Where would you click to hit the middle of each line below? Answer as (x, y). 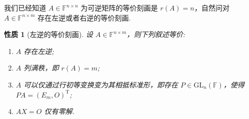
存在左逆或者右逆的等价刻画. (84, 17)
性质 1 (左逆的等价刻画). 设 (49, 34)
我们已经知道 (25, 7)
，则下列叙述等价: (156, 34)
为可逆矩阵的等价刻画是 (119, 7)
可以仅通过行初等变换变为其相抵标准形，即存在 (101, 84)
